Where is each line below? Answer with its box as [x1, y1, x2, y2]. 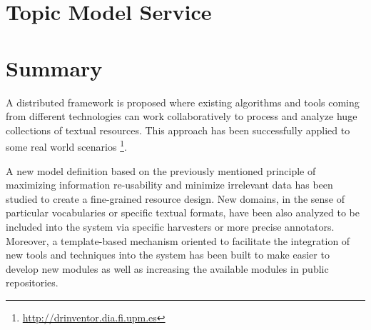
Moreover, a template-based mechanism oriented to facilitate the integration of [6, 233, 350, 248]
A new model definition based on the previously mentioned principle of [6, 163, 316, 178]
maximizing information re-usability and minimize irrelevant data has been [6, 177, 333, 192]
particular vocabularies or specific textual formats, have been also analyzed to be [6, 205, 360, 220]
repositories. [6, 275, 59, 290]
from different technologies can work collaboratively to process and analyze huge [6, 109, 357, 124]
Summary [6, 53, 103, 82]
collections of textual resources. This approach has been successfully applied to [6, 122, 350, 137]
